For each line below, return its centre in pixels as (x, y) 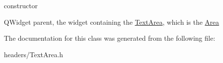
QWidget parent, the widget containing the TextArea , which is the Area (111, 22)
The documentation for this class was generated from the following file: (110, 38)
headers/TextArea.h (34, 54)
